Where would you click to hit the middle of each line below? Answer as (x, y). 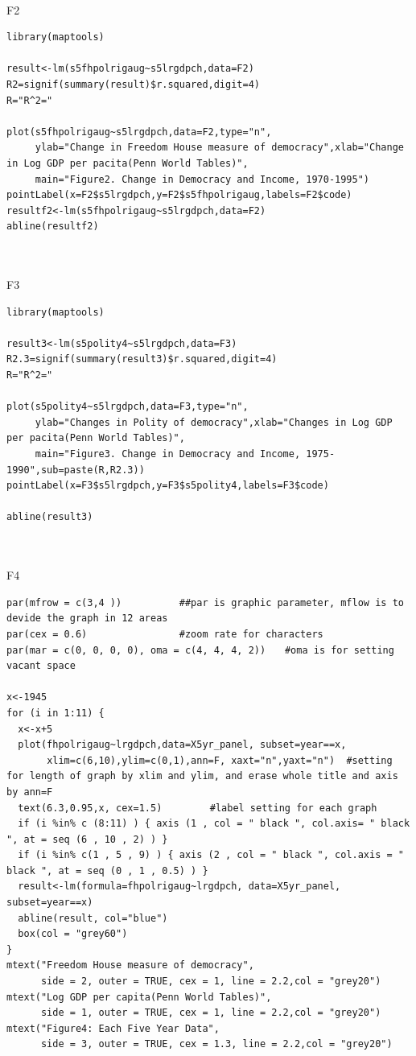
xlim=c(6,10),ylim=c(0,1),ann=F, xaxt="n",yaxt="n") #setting (220, 760)
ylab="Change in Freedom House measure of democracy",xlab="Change (219, 148)
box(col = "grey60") (73, 934)
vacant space (41, 666)
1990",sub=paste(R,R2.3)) (76, 470)
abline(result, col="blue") (93, 918)
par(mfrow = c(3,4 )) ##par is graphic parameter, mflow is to (205, 602)
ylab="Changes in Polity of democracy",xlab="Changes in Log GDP (214, 422)
